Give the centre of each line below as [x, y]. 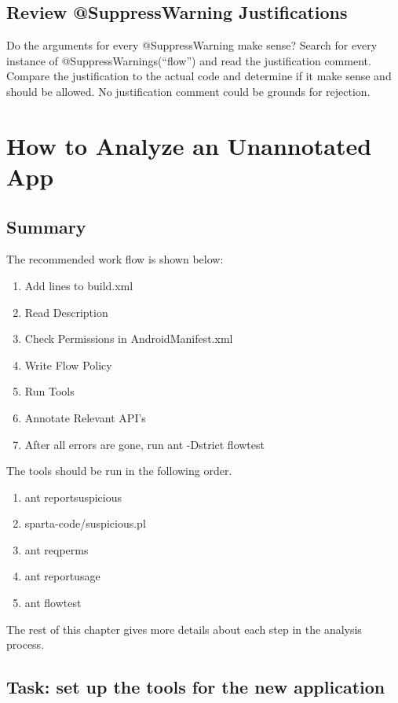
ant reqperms [57, 549]
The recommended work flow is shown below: [115, 259]
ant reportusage [62, 576]
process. [26, 644]
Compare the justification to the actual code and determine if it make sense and [199, 76]
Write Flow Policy [68, 364]
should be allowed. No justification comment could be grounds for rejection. [188, 91]
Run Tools [49, 391]
